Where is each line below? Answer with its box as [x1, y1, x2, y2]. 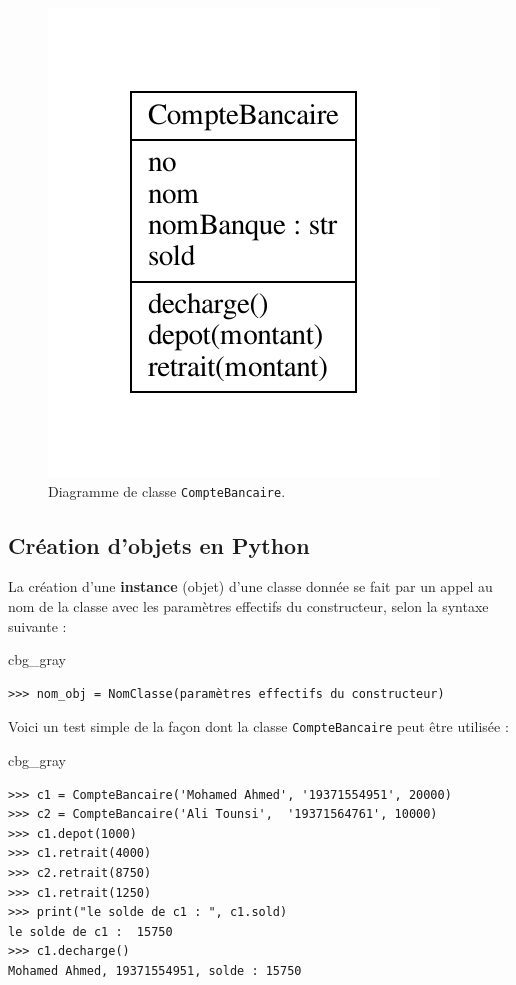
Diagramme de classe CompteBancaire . [48, 480, 286, 501]
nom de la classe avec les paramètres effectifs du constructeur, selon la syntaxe [8, 596, 489, 617]
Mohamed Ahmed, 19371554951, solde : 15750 [8, 964, 302, 979]
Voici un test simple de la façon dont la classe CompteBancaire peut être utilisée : [8, 716, 509, 737]
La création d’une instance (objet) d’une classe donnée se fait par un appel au [8, 576, 493, 597]
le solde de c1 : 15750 [8, 924, 173, 939]
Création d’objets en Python [8, 529, 310, 560]
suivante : [8, 615, 67, 636]
